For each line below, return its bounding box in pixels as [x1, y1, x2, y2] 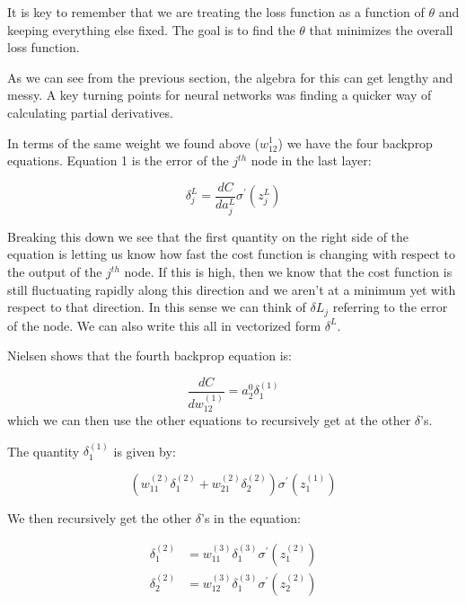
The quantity [7, 441, 80, 460]
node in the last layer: [251, 151, 372, 170]
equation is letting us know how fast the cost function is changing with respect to [7, 244, 456, 263]
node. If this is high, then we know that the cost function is [124, 262, 453, 281]
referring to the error [332, 298, 448, 316]
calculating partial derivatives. [7, 102, 173, 121]
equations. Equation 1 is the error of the [7, 151, 229, 170]
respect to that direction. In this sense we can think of [7, 298, 306, 316]
